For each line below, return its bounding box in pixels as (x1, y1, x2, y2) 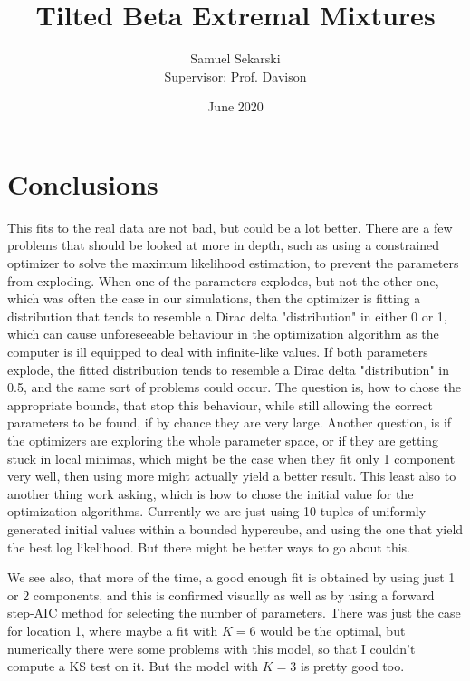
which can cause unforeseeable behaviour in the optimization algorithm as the (7, 324, 439, 343)
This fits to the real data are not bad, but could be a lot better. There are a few (7, 217, 453, 236)
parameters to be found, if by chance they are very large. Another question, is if (7, 413, 452, 432)
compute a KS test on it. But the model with (7, 657, 259, 676)
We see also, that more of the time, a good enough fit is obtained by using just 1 (7, 568, 456, 587)
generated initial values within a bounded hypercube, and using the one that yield (7, 519, 464, 538)
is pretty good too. (301, 657, 405, 676)
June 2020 (207, 97, 264, 116)
